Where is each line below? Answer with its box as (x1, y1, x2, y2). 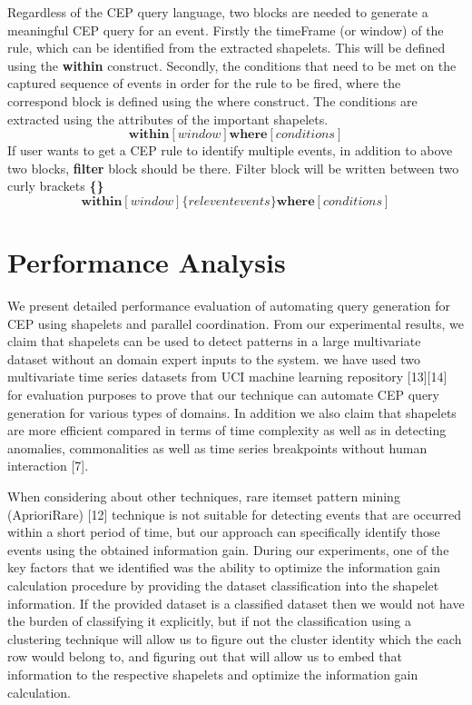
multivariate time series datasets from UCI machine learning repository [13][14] (7, 367, 447, 386)
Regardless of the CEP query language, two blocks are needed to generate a (7, 3, 428, 21)
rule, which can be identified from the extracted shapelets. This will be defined (7, 38, 446, 57)
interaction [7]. (7, 456, 89, 475)
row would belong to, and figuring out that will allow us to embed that (7, 647, 402, 666)
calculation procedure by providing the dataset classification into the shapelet (7, 575, 439, 594)
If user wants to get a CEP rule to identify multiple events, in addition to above (7, 141, 453, 160)
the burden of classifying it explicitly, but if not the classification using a (7, 611, 411, 631)
